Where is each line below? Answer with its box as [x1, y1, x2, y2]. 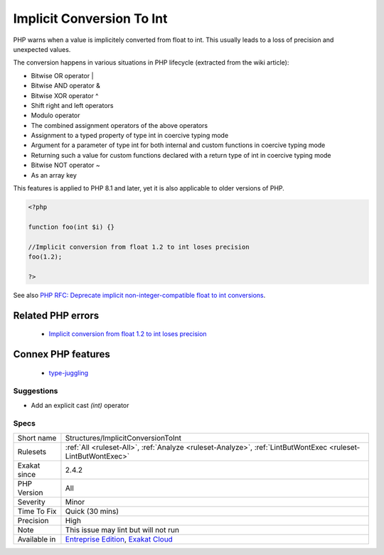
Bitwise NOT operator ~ [31, 161, 101, 170]
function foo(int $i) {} [28, 222, 115, 231]
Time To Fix [17, 506, 57, 516]
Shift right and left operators [31, 101, 114, 109]
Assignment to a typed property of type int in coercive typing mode [31, 131, 229, 140]
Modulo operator [31, 111, 80, 120]
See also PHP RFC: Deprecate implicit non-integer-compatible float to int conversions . [13, 291, 266, 299]
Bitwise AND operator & [31, 82, 101, 90]
